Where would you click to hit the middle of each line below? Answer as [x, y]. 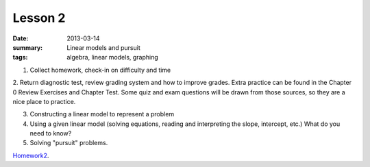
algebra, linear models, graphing [113, 57]
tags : [20, 57]
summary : [28, 47]
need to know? [51, 133]
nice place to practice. [44, 101]
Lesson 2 [39, 18]
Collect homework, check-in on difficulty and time [100, 70]
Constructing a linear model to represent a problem [102, 114]
